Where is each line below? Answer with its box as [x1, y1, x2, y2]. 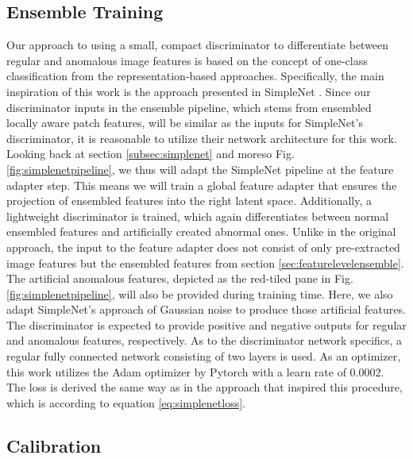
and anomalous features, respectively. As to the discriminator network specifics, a [6, 332, 403, 349]
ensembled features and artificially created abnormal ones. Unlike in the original [6, 223, 396, 240]
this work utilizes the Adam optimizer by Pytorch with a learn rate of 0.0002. [6, 363, 384, 380]
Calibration [6, 433, 102, 457]
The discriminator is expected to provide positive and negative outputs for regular [6, 316, 407, 333]
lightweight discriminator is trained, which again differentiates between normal [6, 207, 389, 224]
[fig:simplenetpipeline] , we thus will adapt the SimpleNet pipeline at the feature [6, 160, 394, 177]
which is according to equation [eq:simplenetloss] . [6, 394, 245, 411]
